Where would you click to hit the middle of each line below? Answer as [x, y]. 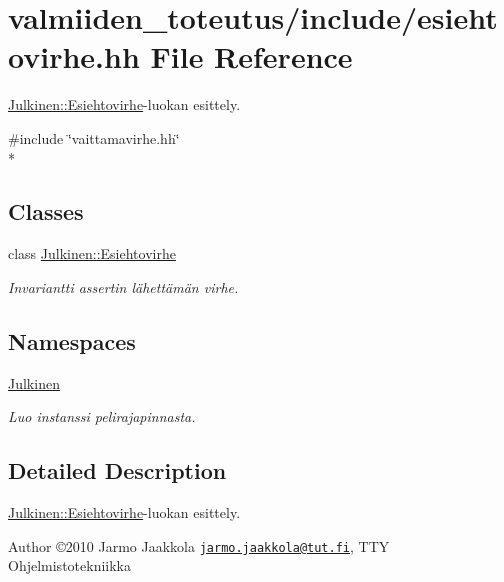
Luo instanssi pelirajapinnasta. [102, 416]
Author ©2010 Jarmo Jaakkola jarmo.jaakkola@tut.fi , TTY [199, 545]
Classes [46, 211]
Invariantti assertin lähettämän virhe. [123, 286]
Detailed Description [117, 470]
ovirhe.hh [74, 56]
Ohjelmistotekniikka [69, 565]
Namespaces [72, 340]
